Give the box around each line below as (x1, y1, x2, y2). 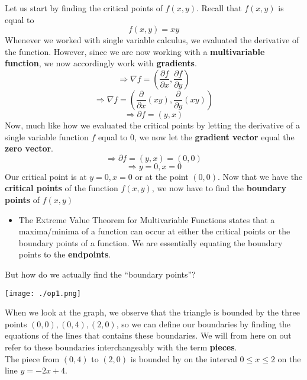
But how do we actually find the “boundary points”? (5, 268, 196, 280)
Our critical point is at (5, 170, 87, 182)
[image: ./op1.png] (5, 289, 81, 298)
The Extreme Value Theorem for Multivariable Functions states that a (18, 213, 275, 226)
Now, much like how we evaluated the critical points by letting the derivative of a (5, 118, 300, 131)
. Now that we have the (218, 170, 303, 182)
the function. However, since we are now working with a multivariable (5, 45, 265, 57)
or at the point (135, 170, 189, 182)
